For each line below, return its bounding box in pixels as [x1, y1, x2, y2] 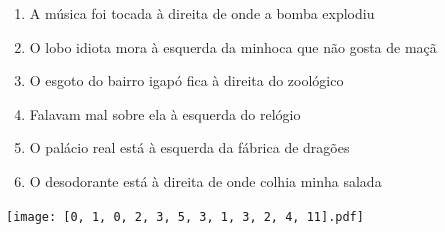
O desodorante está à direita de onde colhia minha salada [29, 170, 382, 191]
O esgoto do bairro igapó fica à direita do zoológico [29, 70, 344, 91]
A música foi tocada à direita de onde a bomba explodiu [29, 3, 375, 23]
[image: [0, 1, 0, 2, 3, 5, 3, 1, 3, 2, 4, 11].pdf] [6, 209, 364, 224]
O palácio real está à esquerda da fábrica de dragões [29, 137, 350, 158]
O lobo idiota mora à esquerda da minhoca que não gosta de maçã [29, 36, 437, 57]
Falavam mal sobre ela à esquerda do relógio [29, 103, 301, 124]
